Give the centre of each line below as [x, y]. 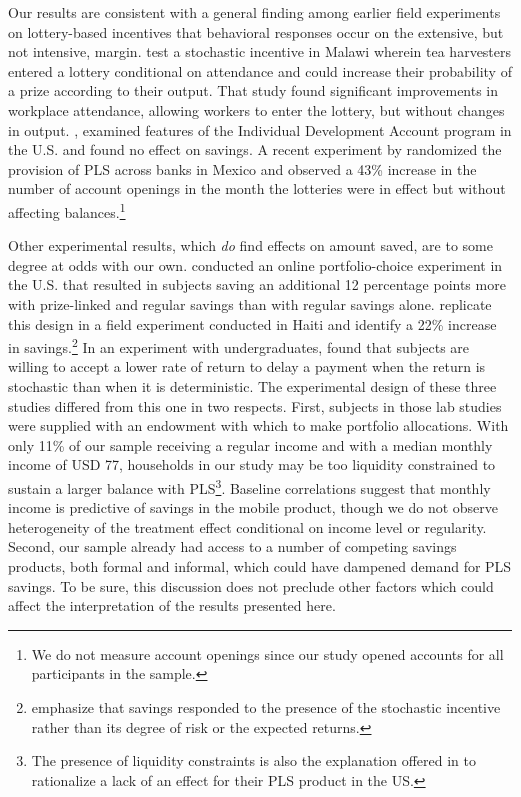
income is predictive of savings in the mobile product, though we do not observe [253, 507]
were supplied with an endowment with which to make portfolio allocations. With [258, 425]
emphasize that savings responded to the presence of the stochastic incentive [266, 706]
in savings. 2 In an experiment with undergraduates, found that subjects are [239, 345]
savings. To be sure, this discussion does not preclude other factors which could [251, 585]
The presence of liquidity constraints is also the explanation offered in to [254, 760]
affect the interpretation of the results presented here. [172, 605]
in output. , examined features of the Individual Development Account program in [260, 129]
